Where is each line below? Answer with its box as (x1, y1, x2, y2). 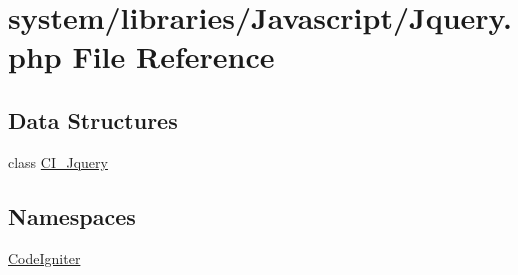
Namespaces (8, 200, 136, 231)
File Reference (72, 36, 275, 77)
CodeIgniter (8, 247, 81, 268)
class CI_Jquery (8, 151, 108, 172)
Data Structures (8, 104, 178, 135)
